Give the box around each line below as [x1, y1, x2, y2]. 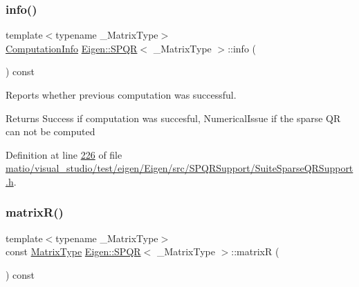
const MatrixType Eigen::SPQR [6, 244, 141, 259]
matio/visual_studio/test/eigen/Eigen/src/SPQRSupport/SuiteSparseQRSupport [6, 161, 353, 175]
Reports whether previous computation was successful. [6, 88, 237, 101]
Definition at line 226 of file [6, 147, 122, 161]
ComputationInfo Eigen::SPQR [6, 41, 138, 55]
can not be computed [6, 124, 95, 139]
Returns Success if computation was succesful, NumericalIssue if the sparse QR [6, 110, 341, 125]
